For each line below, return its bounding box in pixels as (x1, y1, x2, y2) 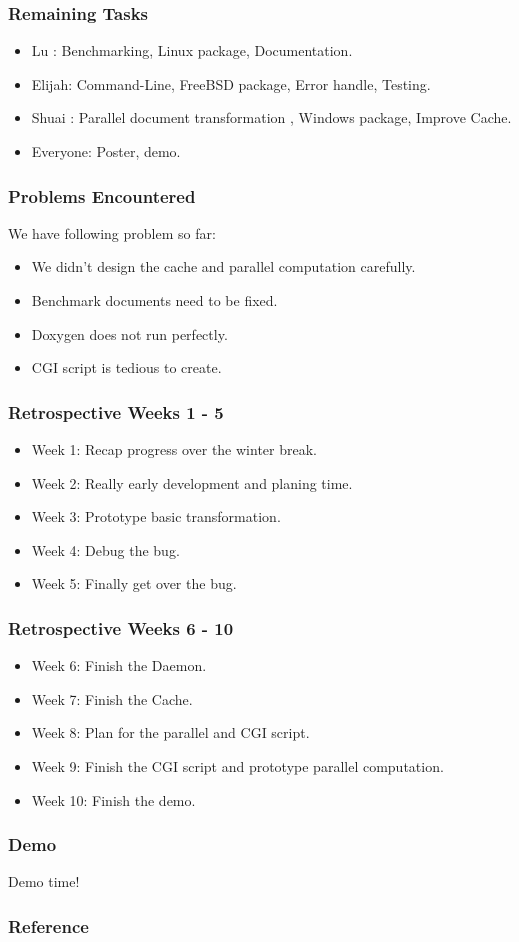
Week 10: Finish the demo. (31, 789, 196, 810)
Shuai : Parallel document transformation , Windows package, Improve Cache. (31, 107, 512, 128)
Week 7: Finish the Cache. (31, 688, 193, 709)
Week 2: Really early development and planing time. (31, 472, 353, 493)
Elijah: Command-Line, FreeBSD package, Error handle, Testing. (31, 73, 431, 94)
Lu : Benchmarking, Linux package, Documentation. (31, 40, 353, 61)
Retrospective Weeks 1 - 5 (8, 399, 224, 424)
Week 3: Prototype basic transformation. (31, 506, 281, 527)
